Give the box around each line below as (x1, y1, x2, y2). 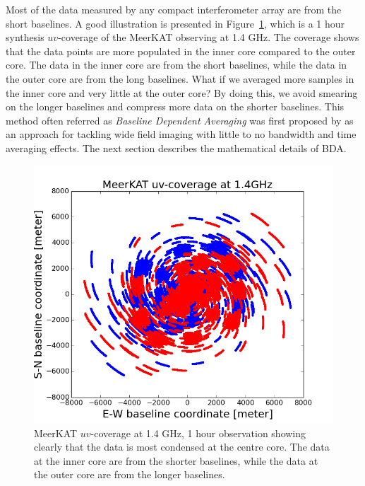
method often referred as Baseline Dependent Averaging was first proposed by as (6, 112, 354, 127)
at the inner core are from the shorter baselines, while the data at (34, 453, 318, 468)
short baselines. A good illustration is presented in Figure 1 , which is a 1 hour (6, 16, 345, 30)
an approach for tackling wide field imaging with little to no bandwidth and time (6, 127, 357, 141)
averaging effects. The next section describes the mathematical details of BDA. (6, 140, 347, 155)
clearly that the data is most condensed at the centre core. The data (34, 439, 330, 454)
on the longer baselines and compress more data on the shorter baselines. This (6, 99, 345, 114)
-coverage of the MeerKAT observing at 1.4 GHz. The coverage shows (58, 30, 359, 45)
